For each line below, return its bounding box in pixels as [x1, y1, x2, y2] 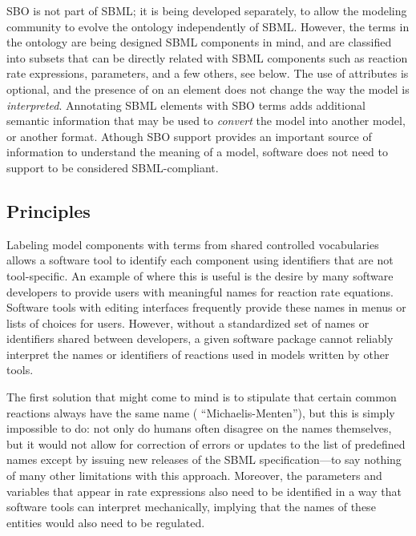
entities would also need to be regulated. [6, 514, 205, 530]
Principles [6, 198, 91, 223]
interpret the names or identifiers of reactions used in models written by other [6, 345, 390, 362]
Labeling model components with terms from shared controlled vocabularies [6, 236, 379, 252]
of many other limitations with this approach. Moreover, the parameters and [6, 467, 382, 484]
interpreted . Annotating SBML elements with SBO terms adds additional [6, 96, 366, 113]
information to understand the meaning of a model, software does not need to [6, 143, 388, 160]
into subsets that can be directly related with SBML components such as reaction [6, 49, 408, 66]
